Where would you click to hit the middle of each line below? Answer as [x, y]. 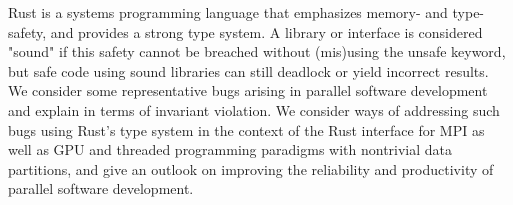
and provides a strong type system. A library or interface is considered [266, 31]
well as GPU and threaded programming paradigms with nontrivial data [230, 149]
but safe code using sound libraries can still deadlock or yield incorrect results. [248, 70]
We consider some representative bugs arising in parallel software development [248, 90]
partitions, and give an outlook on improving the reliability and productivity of [251, 168]
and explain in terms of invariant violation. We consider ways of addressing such [254, 109]
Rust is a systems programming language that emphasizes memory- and [228, 12]
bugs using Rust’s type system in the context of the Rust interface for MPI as [246, 129]
